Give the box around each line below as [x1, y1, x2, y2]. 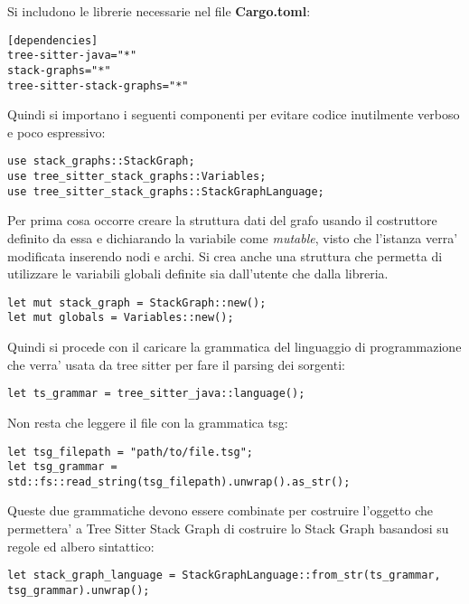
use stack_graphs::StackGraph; [7, 155, 195, 168]
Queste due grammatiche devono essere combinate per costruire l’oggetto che [7, 501, 433, 520]
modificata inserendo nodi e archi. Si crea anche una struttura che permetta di [7, 246, 443, 265]
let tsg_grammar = [7, 460, 117, 474]
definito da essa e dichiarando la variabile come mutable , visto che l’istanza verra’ [7, 228, 458, 247]
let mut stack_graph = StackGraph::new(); [7, 296, 267, 309]
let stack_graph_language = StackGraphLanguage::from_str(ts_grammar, [7, 569, 441, 582]
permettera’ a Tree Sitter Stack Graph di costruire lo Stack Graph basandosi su [7, 519, 449, 538]
